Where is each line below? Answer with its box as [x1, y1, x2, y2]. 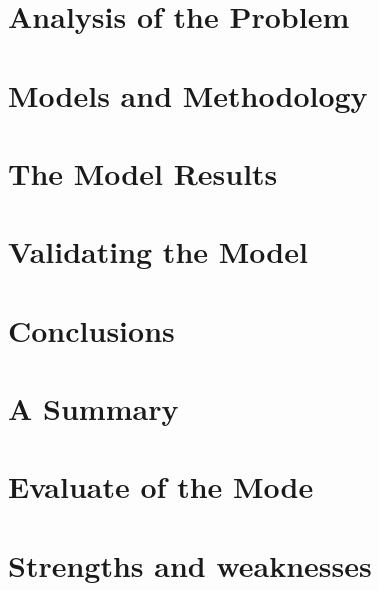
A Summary [8, 388, 179, 429]
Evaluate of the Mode [8, 466, 314, 507]
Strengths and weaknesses [8, 544, 372, 585]
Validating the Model [8, 231, 308, 272]
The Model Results [8, 152, 278, 193]
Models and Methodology [8, 74, 368, 115]
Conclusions [8, 309, 175, 350]
